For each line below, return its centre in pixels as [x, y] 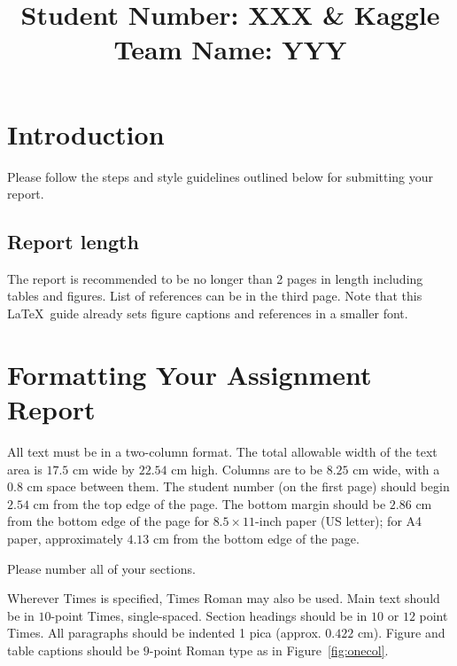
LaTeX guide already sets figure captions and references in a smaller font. [208, 313]
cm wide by [104, 469]
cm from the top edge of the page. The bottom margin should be [209, 503]
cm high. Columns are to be [247, 469]
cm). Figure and [401, 633]
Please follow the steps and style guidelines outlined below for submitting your [221, 176]
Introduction [86, 133]
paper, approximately [65, 538]
